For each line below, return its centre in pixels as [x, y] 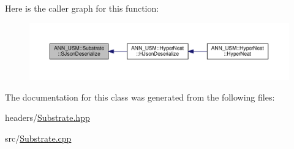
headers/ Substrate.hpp [47, 117]
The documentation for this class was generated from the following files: [140, 97]
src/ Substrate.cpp [38, 138]
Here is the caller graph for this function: [82, 8]
